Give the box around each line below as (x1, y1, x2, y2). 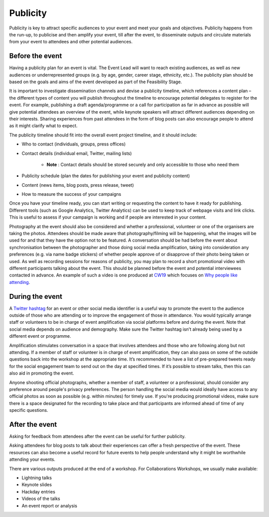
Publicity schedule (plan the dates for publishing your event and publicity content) (21, 173, 190, 179)
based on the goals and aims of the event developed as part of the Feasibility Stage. (9, 79, 182, 85)
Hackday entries (21, 489, 56, 495)
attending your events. (9, 456, 56, 463)
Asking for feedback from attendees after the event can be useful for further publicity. (9, 433, 186, 439)
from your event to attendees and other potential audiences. (9, 39, 133, 45)
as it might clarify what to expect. (9, 123, 78, 129)
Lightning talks (21, 475, 52, 481)
